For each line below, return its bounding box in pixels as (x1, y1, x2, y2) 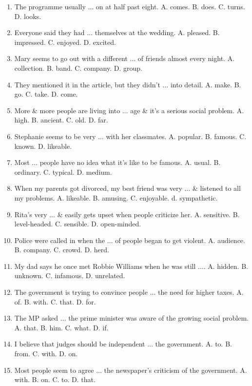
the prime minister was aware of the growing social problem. (68, 313, 249, 323)
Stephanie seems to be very (14, 131, 96, 141)
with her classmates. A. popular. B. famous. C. (106, 131, 247, 141)
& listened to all (192, 183, 241, 193)
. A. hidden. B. (203, 261, 248, 271)
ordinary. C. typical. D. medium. (14, 166, 112, 177)
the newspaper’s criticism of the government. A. (104, 365, 247, 375)
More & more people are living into (14, 105, 120, 115)
